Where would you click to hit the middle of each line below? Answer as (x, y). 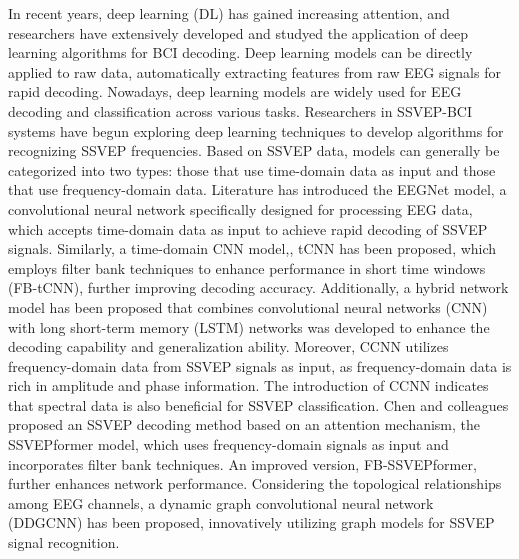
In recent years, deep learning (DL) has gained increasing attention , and (229, 13)
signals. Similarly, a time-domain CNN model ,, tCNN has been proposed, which (252, 248)
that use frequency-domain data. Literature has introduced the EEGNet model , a (257, 189)
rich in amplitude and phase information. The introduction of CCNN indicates (248, 385)
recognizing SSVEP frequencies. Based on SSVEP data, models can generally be (254, 150)
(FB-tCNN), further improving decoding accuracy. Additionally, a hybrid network (258, 287)
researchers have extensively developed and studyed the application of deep (238, 32)
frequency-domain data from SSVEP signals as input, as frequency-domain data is (260, 365)
